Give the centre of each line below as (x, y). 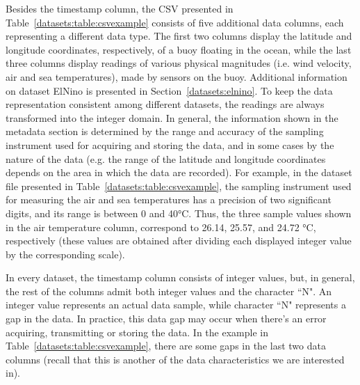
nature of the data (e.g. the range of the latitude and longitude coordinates (166, 158)
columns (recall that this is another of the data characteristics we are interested (175, 359)
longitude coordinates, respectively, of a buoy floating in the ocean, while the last (179, 49)
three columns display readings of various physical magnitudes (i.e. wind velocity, (179, 63)
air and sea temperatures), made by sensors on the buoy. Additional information (177, 76)
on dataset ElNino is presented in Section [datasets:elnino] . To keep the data (169, 90)
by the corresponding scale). (65, 254)
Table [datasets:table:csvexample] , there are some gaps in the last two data (166, 346)
